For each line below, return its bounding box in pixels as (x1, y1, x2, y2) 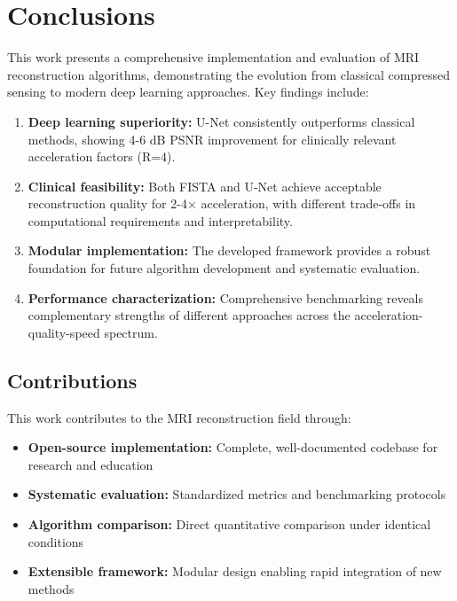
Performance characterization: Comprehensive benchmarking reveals (28, 288, 424, 307)
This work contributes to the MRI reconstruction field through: (7, 408, 351, 426)
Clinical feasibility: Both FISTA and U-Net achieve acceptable (28, 176, 382, 195)
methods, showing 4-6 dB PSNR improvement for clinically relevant (28, 129, 397, 148)
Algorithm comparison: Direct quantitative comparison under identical (28, 515, 431, 534)
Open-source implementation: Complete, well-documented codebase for (28, 438, 438, 457)
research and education (28, 455, 154, 473)
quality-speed (28, 323, 100, 341)
